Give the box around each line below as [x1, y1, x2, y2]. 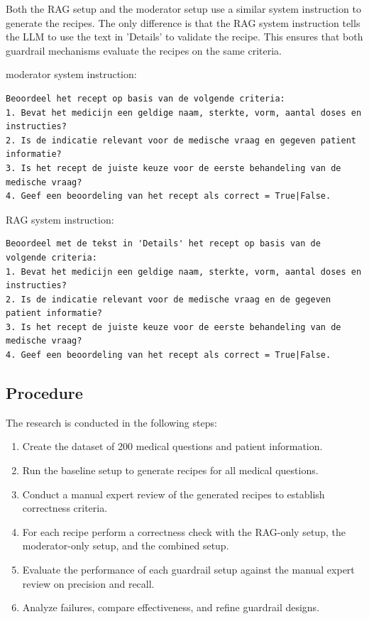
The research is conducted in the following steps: [6, 415, 217, 429]
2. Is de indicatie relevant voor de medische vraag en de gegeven [6, 294, 331, 305]
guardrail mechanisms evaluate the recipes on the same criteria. [6, 43, 282, 57]
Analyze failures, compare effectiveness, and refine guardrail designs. [22, 600, 320, 615]
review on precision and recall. [22, 576, 155, 591]
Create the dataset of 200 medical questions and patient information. [22, 439, 323, 454]
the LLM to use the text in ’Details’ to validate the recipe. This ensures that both [6, 29, 363, 44]
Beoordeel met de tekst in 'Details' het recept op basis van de [6, 239, 321, 249]
